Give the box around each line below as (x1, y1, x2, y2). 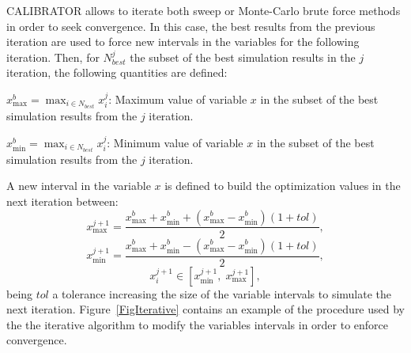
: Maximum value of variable (108, 90, 247, 107)
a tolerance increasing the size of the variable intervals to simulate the (52, 285, 392, 302)
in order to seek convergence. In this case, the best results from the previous (6, 17, 375, 34)
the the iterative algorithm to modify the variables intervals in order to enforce (6, 316, 389, 332)
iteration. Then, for (6, 48, 100, 65)
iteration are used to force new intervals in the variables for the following (6, 33, 360, 50)
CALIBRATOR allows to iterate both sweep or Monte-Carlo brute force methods (6, 2, 401, 18)
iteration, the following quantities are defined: (6, 64, 228, 81)
